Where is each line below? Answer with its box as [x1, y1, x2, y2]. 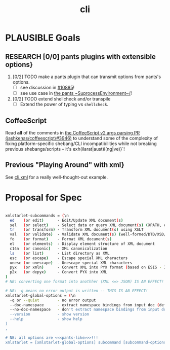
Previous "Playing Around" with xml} [5, 161, 125, 169]
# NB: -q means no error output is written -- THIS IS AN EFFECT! [5, 288, 148, 293]
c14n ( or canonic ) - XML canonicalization [10, 246, 108, 251]
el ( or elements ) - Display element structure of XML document [10, 241, 155, 247]
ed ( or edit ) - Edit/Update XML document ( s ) [10, 218, 123, 223]
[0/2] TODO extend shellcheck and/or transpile [12, 96, 111, 102]
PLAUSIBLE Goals [5, 32, 81, 44]
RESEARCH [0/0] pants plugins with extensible [5, 52, 156, 61]
